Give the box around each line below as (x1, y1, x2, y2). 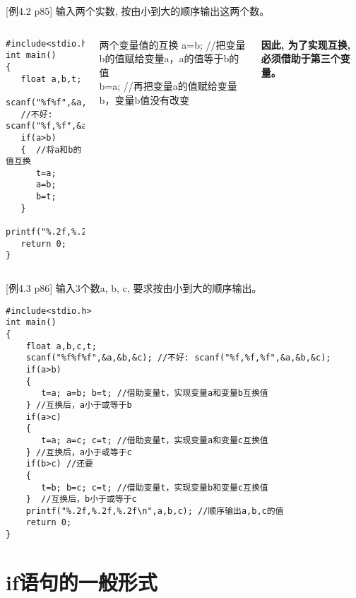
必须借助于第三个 (261, 51, 340, 66)
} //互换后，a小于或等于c (25, 447, 132, 457)
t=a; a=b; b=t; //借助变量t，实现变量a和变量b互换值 (41, 388, 268, 399)
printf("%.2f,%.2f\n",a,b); (6, 227, 138, 238)
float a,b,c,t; (25, 341, 97, 351)
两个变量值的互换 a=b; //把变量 (99, 37, 246, 52)
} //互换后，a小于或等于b (25, 399, 132, 410)
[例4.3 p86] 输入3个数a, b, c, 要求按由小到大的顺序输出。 (6, 281, 262, 295)
